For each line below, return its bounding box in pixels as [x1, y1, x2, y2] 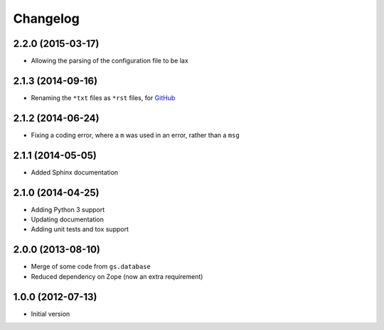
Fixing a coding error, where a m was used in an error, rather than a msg [31, 131, 240, 139]
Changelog [13, 11, 80, 26]
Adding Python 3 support [31, 205, 105, 214]
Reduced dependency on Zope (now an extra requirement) [31, 272, 203, 280]
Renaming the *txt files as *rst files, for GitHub [31, 93, 176, 102]
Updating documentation [31, 215, 105, 224]
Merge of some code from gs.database [31, 263, 151, 271]
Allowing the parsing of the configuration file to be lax [31, 57, 188, 65]
